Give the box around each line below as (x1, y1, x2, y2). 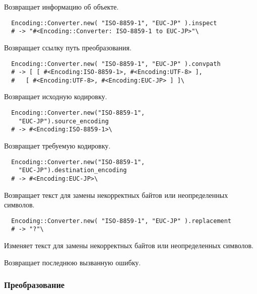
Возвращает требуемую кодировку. (4, 140, 111, 151)
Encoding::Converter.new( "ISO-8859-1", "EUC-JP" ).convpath (11, 60, 221, 67)
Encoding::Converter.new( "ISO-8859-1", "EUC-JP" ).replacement (11, 217, 232, 225)
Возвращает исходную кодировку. (4, 91, 107, 102)
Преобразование (4, 278, 65, 291)
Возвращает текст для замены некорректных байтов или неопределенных (4, 189, 228, 200)
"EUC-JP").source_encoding (18, 117, 109, 125)
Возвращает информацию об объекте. (4, 2, 119, 12)
